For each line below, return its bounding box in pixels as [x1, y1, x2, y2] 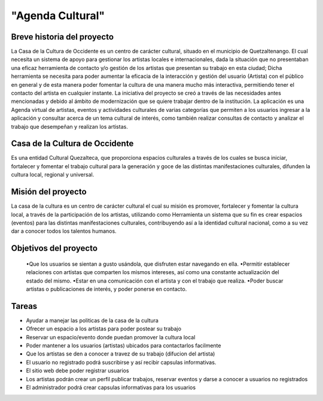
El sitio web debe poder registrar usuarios [26, 367, 129, 374]
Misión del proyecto [11, 187, 87, 197]
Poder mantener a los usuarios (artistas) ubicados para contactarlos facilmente [26, 342, 221, 349]
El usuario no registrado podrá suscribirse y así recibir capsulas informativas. [26, 359, 217, 366]
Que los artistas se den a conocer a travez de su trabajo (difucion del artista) [26, 350, 215, 357]
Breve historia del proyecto [11, 32, 114, 42]
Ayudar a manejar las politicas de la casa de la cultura [26, 317, 159, 324]
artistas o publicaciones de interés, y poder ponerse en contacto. [26, 285, 187, 293]
